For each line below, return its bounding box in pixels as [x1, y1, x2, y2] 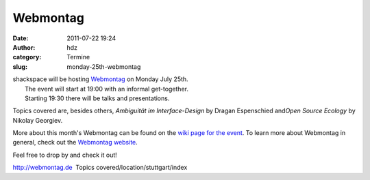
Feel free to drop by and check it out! [12, 151, 118, 159]
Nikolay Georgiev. [12, 116, 63, 124]
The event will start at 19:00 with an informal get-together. [25, 85, 188, 93]
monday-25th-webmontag [66, 62, 141, 71]
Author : [12, 43, 36, 51]
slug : [12, 62, 27, 71]
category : [12, 53, 42, 61]
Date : [12, 34, 29, 42]
